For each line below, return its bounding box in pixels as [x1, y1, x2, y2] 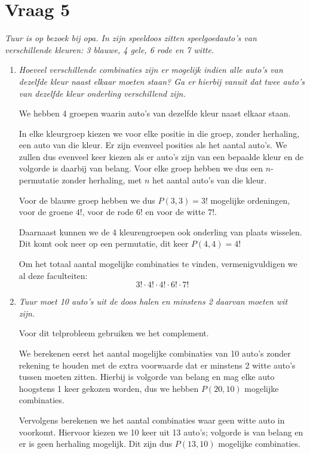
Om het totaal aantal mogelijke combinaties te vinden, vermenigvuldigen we [19, 257, 297, 270]
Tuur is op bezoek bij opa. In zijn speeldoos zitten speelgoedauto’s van [5, 32, 257, 44]
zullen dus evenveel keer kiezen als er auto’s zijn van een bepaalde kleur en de [19, 150, 304, 162]
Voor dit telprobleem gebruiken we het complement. [19, 327, 209, 339]
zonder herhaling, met [62, 174, 142, 186]
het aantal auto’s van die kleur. [152, 174, 267, 186]
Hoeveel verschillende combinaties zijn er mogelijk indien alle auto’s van [19, 63, 283, 76]
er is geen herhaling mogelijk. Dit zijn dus [19, 437, 173, 450]
